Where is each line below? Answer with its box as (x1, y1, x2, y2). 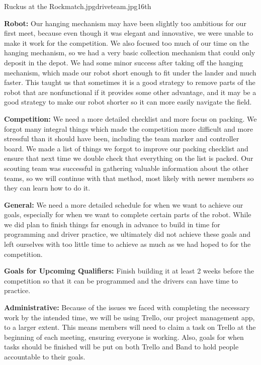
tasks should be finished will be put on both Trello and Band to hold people (4, 341, 239, 352)
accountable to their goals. (4, 351, 85, 361)
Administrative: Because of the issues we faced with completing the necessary (4, 302, 250, 313)
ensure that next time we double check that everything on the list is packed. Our (4, 153, 253, 163)
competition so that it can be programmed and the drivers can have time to (4, 275, 238, 286)
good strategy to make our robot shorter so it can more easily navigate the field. (4, 97, 252, 107)
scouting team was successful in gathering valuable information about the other (4, 162, 249, 173)
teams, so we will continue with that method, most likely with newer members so (4, 172, 254, 183)
